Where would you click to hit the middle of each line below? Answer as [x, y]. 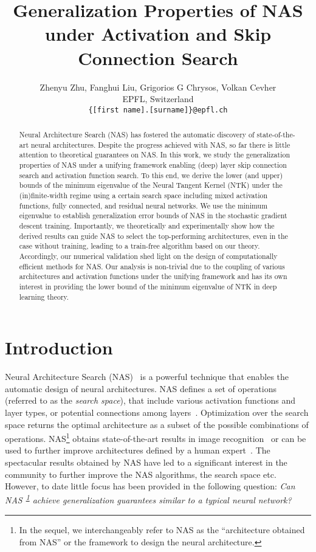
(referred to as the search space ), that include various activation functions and [150, 400]
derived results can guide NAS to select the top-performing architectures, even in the [153, 236]
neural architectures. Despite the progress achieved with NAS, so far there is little [160, 144]
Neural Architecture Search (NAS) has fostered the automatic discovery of [137, 135]
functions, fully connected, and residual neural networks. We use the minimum [143, 205]
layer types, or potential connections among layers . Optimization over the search [157, 412]
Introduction [59, 347]
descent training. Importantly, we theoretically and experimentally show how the [147, 226]
